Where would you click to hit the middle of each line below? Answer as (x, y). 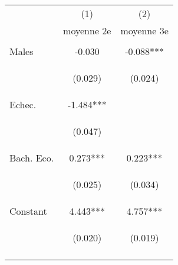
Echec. (23, 104)
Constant (28, 211)
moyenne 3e (144, 30)
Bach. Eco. (32, 158)
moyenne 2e (87, 30)
